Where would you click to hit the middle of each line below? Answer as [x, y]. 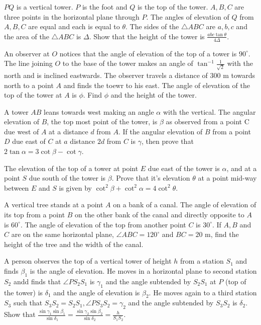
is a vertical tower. [45, 7]
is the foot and [105, 7]
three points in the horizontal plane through [72, 16]
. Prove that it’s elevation [151, 178]
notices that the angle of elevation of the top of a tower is [148, 53]
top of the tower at [33, 95]
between [17, 187]
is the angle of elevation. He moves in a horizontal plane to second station [143, 271]
